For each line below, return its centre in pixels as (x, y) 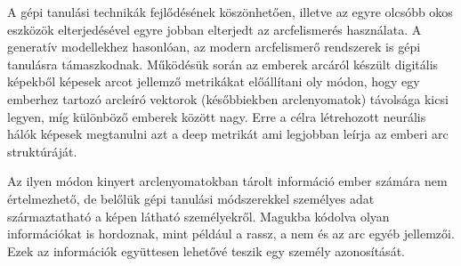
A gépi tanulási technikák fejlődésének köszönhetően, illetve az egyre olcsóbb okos (230, 12)
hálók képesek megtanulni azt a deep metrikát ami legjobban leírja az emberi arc (228, 134)
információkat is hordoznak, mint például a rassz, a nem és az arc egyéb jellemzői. (231, 234)
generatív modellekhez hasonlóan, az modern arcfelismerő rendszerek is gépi (214, 47)
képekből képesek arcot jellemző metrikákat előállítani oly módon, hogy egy (214, 81)
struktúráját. (42, 151)
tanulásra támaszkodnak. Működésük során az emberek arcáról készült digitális (223, 64)
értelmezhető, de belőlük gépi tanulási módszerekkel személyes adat (191, 198)
